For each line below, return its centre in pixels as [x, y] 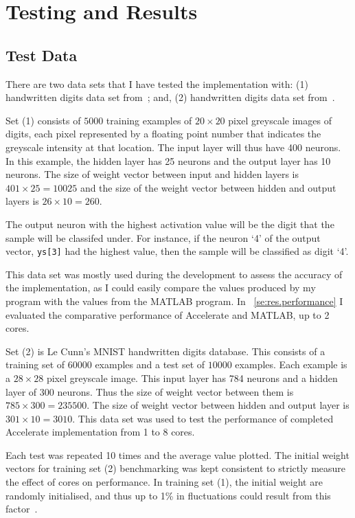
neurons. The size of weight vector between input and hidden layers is [152, 174]
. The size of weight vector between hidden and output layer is [218, 405]
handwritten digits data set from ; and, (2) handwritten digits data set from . [170, 97]
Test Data [42, 55]
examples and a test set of [150, 364]
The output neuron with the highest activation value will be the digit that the [170, 224]
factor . [22, 509]
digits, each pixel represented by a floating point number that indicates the [163, 134]
